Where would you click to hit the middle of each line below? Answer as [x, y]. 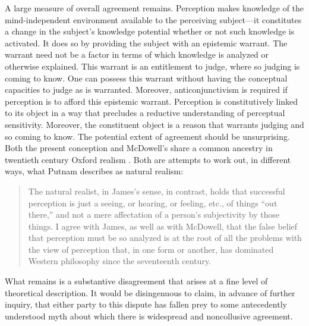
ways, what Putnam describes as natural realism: [94, 171]
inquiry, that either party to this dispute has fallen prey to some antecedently [146, 304]
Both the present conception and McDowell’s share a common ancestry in [139, 148]
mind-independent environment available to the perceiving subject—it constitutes [153, 19]
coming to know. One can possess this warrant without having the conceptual [146, 78]
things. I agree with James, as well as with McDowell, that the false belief [163, 226]
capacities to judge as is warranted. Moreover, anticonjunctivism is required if [146, 90]
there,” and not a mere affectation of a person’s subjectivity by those [154, 214]
